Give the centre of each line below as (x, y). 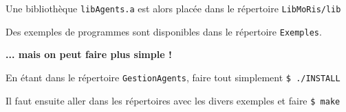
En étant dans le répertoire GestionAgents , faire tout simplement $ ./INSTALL (173, 77)
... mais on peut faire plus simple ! (89, 54)
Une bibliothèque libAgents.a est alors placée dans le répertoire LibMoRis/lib (173, 8)
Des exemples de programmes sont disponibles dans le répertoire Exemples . (164, 31)
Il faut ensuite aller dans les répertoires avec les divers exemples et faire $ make (173, 100)
